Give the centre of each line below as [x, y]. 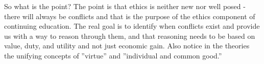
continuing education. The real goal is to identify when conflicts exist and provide [132, 26]
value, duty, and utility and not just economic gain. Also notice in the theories [127, 46]
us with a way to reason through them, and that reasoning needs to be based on [130, 36]
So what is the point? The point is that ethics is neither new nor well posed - [125, 6]
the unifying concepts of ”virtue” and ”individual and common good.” [113, 55]
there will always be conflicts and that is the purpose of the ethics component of [130, 16]
